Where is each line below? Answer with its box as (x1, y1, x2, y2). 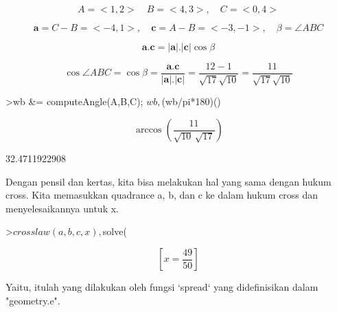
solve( (102, 224, 127, 238)
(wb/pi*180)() (161, 94, 221, 109)
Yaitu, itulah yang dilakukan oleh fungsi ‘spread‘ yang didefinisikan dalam (5, 280, 318, 294)
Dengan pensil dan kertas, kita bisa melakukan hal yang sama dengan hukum (5, 174, 332, 188)
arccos (136, 125, 162, 135)
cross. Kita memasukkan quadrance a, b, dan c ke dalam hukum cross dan (5, 188, 318, 202)
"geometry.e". (5, 293, 60, 307)
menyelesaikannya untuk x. (5, 201, 119, 215)
